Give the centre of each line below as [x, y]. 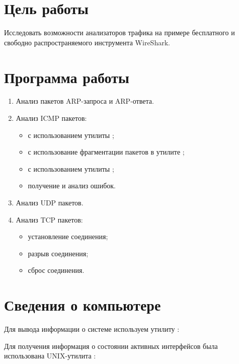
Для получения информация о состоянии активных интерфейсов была [111, 346]
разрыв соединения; [58, 253]
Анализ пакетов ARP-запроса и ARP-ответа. [85, 101]
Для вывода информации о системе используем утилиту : [92, 329]
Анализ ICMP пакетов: [51, 118]
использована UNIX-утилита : [50, 356]
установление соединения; [68, 236]
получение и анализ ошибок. [72, 186]
